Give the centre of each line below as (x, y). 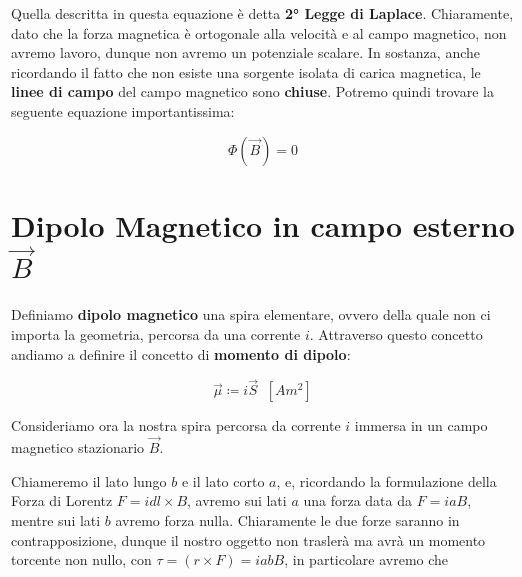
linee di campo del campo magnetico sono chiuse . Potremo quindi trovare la (252, 91)
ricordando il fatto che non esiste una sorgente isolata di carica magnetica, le (246, 71)
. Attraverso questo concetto (396, 333)
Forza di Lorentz (62, 500)
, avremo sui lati (237, 500)
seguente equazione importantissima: (123, 110)
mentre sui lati (56, 519)
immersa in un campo (421, 425)
